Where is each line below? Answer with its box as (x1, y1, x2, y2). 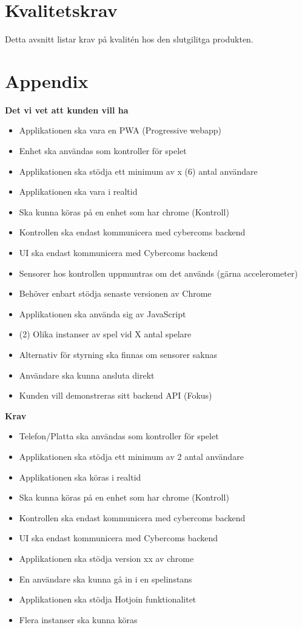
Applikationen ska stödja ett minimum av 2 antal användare (19, 450, 244, 462)
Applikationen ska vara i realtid (19, 185, 138, 198)
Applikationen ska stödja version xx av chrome (19, 552, 194, 564)
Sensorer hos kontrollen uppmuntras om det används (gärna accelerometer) (19, 266, 298, 279)
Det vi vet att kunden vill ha (5, 103, 129, 116)
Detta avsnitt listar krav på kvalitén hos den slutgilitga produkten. (5, 33, 253, 46)
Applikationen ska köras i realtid (19, 470, 141, 483)
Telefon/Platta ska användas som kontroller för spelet (19, 430, 219, 442)
